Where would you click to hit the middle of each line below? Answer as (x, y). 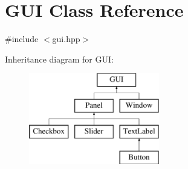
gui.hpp (66, 39)
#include (22, 39)
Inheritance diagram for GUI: (59, 59)
